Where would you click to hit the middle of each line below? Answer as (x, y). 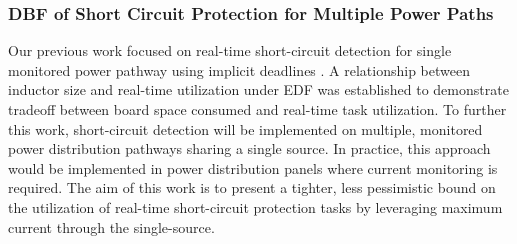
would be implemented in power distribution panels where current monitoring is (253, 167)
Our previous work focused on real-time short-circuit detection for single (230, 50)
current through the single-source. (111, 226)
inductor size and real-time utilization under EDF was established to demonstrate (258, 89)
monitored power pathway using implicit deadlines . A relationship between (239, 69)
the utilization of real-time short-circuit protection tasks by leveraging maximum (255, 206)
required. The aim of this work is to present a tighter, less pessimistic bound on (252, 187)
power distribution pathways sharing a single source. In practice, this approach (249, 148)
